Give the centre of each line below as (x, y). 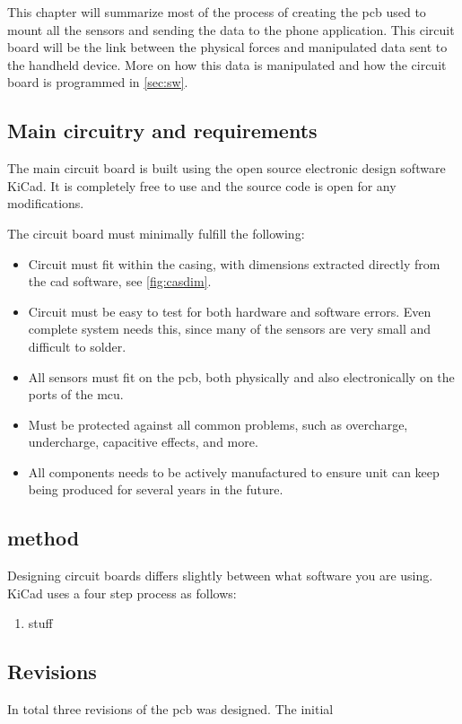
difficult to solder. (77, 346)
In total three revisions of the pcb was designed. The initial (170, 709)
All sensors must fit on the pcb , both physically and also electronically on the (241, 376)
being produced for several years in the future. (156, 489)
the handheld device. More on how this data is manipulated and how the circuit (227, 64)
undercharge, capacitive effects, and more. (143, 442)
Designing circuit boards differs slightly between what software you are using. (220, 576)
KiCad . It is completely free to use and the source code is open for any (202, 185)
